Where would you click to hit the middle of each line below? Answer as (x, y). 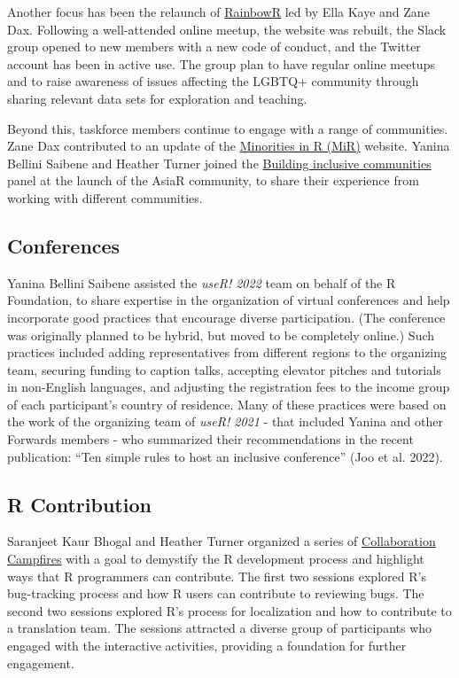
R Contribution (79, 504)
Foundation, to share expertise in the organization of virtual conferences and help (229, 300)
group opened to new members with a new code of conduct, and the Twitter (214, 47)
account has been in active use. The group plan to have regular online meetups (221, 63)
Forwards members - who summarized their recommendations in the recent (210, 439)
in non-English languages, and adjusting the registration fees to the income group (229, 387)
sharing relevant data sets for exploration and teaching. (157, 98)
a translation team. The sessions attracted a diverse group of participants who (220, 628)
